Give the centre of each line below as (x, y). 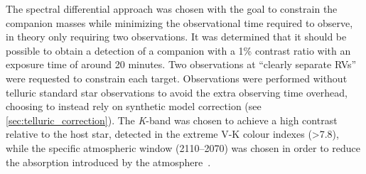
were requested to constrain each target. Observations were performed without (177, 78)
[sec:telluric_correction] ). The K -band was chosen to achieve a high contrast (172, 120)
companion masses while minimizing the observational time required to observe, (179, 22)
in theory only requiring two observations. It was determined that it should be (176, 37)
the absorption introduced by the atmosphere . (108, 162)
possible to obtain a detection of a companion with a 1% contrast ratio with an (178, 50)
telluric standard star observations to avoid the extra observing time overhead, (177, 92)
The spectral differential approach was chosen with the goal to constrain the (172, 9)
